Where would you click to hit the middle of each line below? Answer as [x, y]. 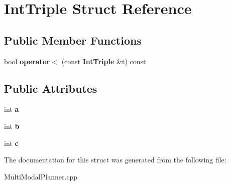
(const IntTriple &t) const [104, 61]
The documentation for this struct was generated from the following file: [115, 160]
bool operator [27, 61]
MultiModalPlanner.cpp [41, 176]
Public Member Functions [73, 40]
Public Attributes [51, 88]
